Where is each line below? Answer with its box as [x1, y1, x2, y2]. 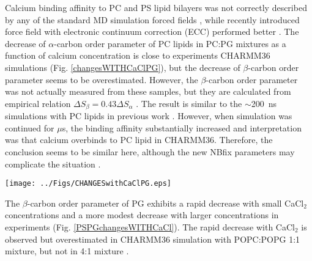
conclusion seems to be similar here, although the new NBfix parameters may [5, 145, 295, 158]
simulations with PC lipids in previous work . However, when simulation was [5, 109, 292, 122]
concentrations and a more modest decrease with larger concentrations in [5, 208, 279, 221]
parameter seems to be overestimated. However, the [5, 73, 198, 86]
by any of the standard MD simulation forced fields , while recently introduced [5, 13, 300, 26]
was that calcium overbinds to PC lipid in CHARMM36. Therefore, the [5, 133, 273, 146]
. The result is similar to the [136, 97, 242, 109]
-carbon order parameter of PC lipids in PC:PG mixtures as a [54, 37, 286, 50]
